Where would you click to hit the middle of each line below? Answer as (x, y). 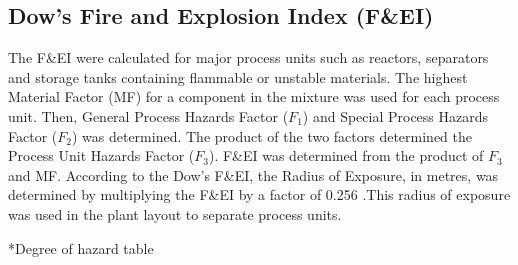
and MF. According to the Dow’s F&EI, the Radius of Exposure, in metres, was (253, 174)
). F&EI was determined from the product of (346, 155)
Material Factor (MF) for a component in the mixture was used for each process (254, 96)
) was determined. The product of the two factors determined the (272, 135)
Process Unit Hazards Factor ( (101, 155)
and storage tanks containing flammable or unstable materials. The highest (238, 76)
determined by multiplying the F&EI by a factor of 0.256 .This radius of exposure (259, 194)
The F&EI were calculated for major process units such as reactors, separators (248, 57)
